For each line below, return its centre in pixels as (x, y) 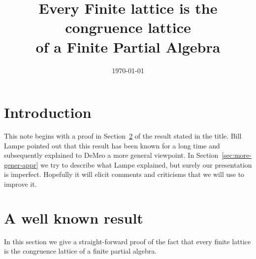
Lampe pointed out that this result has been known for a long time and (112, 145)
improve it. (20, 184)
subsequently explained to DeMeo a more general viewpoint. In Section (111, 155)
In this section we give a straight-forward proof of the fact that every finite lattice (128, 241)
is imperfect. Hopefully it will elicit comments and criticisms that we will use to (124, 174)
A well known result (74, 217)
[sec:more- (237, 155)
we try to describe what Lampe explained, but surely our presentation (146, 164)
